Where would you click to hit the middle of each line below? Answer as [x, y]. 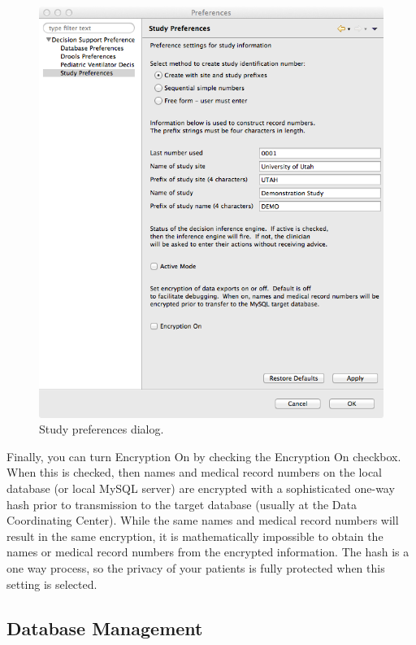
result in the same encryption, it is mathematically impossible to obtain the [195, 536]
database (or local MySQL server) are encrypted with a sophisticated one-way [201, 488]
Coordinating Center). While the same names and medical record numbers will [203, 520]
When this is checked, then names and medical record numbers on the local [194, 472]
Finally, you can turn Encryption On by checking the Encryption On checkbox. [204, 456]
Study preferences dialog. [102, 429]
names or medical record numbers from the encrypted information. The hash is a [208, 552]
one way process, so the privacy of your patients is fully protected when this [196, 568]
